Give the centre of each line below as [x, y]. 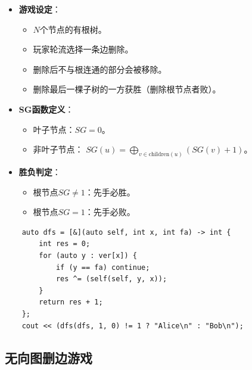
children [159, 154]
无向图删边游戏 [49, 357]
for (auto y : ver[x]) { [88, 255]
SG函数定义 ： [46, 109]
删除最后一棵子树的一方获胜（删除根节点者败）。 [127, 89]
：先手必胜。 [110, 192]
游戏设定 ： [40, 9]
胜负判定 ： [40, 172]
